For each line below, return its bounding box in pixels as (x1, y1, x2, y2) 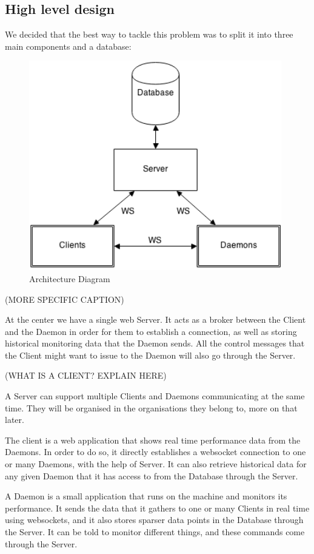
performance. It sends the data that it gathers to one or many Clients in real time (5, 501, 310, 514)
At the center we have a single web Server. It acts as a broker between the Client (5, 313, 306, 326)
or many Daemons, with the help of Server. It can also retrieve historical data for (5, 458, 307, 470)
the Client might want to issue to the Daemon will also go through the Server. (5, 348, 296, 361)
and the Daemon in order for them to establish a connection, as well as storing (5, 325, 297, 337)
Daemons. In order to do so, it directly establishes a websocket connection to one (5, 445, 306, 458)
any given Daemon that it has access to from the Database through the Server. (5, 469, 298, 482)
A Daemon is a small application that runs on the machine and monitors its (5, 490, 287, 502)
